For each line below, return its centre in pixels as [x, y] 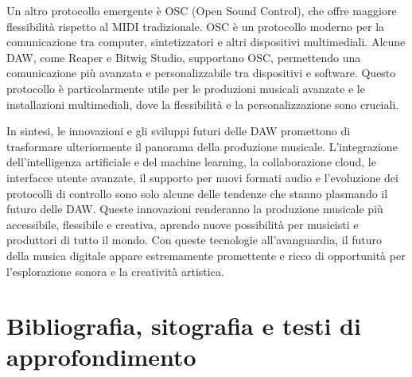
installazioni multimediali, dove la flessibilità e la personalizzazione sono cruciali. [203, 104]
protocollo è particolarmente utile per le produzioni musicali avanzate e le [186, 88]
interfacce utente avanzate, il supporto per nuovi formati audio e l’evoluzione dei [202, 177]
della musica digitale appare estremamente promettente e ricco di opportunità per [206, 255]
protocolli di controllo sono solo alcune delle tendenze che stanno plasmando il [197, 193]
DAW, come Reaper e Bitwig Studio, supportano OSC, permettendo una [184, 57]
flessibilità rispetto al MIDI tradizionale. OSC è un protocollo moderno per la [196, 26]
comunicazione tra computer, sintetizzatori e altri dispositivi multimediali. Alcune [206, 42]
